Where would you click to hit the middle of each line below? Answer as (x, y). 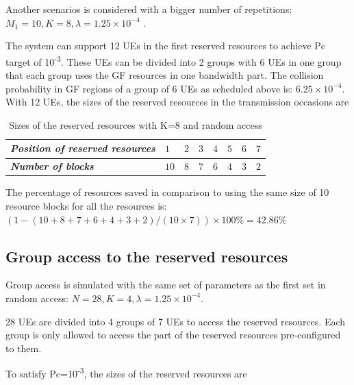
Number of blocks (52, 166)
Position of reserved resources (83, 148)
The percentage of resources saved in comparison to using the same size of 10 (167, 192)
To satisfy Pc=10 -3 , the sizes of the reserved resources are (126, 372)
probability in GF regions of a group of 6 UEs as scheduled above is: (149, 88)
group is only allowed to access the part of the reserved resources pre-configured (173, 335)
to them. (24, 348)
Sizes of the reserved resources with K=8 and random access (136, 124)
